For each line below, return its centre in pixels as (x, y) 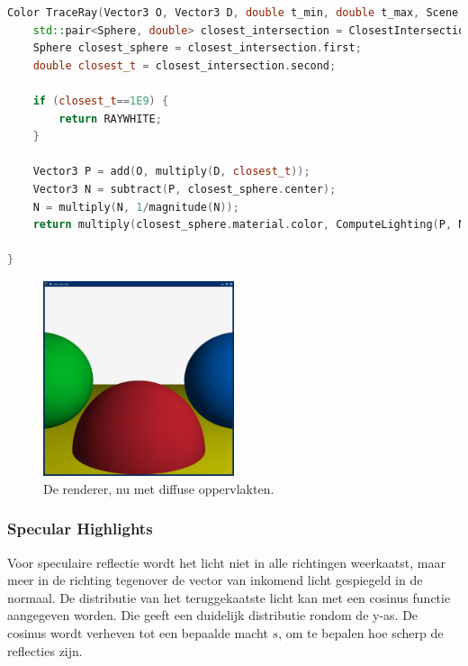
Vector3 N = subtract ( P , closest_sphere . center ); (184, 189)
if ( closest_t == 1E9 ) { (101, 100)
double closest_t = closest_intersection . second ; (184, 65)
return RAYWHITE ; (110, 119)
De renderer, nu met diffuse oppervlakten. (159, 488)
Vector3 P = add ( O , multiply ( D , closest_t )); (171, 172)
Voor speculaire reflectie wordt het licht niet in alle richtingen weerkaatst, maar (226, 562)
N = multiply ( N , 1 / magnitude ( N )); (136, 207)
